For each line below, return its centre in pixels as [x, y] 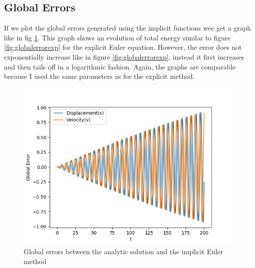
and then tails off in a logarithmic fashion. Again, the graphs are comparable [120, 66]
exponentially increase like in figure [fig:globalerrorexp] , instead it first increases [124, 56]
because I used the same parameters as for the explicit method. [99, 76]
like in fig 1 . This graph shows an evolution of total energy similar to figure [117, 37]
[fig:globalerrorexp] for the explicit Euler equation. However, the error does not [123, 47]
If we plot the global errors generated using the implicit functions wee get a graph [127, 28]
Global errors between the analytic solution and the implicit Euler [124, 251]
